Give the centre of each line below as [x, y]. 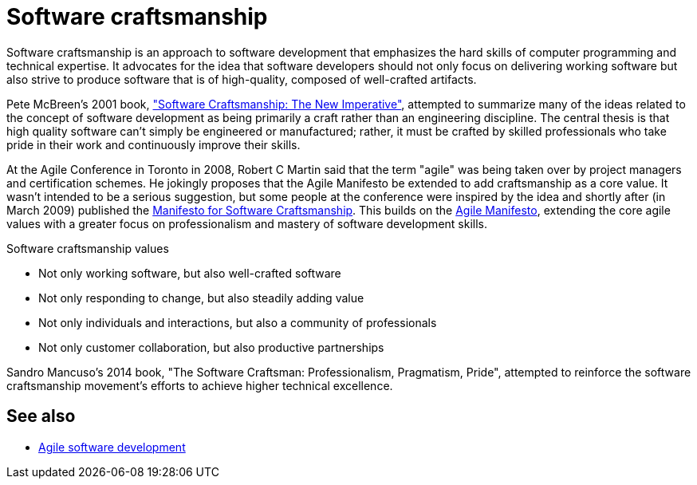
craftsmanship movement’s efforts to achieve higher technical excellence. [200, 385]
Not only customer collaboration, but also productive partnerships [211, 347]
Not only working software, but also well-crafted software [190, 273]
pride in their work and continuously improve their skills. [154, 144]
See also [41, 416]
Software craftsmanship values [88, 248]
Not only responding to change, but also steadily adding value [201, 298]
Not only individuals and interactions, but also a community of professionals [238, 322]
